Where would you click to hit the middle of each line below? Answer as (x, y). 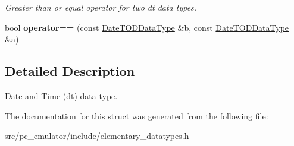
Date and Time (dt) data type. (61, 95)
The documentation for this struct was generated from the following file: (137, 115)
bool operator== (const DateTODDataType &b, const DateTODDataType (147, 27)
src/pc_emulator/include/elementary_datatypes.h (97, 136)
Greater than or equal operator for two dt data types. (101, 7)
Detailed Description (70, 71)
